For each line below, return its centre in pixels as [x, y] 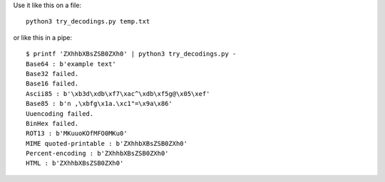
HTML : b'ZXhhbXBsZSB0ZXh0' [75, 163]
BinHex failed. [52, 123]
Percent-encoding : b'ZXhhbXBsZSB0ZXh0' [97, 154]
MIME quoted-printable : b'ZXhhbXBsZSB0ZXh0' [107, 143]
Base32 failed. [52, 74]
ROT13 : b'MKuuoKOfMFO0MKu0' [77, 134]
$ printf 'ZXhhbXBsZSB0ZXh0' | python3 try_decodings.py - [131, 54]
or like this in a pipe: [43, 37]
